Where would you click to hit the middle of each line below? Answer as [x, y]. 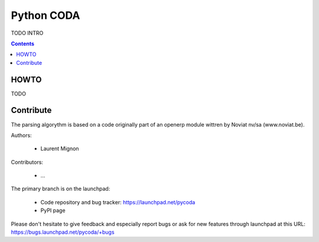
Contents [23, 44]
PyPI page [53, 210]
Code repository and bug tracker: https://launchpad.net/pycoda [118, 202]
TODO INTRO [27, 33]
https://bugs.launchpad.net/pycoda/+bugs [63, 232]
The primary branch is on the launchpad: [61, 189]
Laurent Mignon [60, 149]
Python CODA [45, 15]
